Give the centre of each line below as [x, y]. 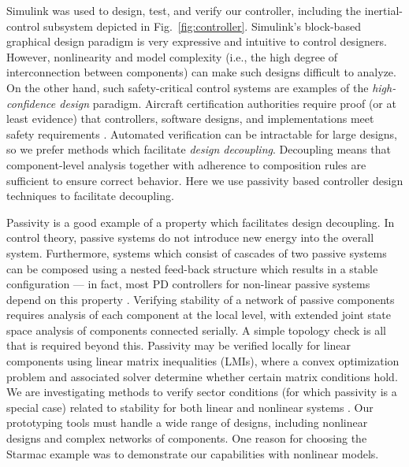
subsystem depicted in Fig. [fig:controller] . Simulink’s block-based [202, 26]
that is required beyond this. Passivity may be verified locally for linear [179, 345]
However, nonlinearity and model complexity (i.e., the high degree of [172, 56]
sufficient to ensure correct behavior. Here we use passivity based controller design [205, 180]
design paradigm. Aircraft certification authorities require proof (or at [228, 103]
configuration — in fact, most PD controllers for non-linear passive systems [188, 284]
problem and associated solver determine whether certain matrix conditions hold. [202, 376]
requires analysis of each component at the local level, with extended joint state [199, 315]
